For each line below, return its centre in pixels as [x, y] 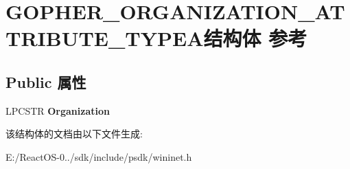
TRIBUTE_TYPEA [105, 38]
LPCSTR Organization [58, 110]
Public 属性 [46, 81]
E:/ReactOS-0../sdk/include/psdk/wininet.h [99, 156]
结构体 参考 [255, 38]
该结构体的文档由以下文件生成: [74, 134]
